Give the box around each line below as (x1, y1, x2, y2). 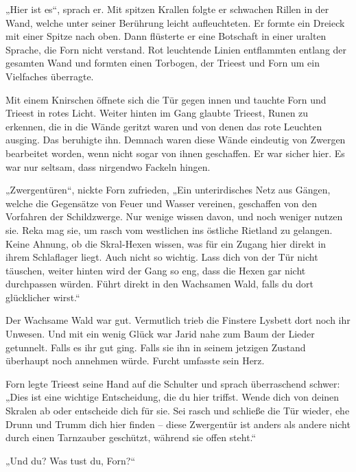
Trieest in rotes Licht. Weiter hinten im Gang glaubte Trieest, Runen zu (5, 106, 309, 120)
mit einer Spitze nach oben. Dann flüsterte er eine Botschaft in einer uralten (5, 29, 327, 43)
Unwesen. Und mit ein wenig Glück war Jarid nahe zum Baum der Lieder (5, 327, 315, 341)
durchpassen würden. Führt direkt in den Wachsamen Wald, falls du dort (5, 276, 313, 291)
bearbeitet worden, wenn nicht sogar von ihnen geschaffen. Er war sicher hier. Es (5, 145, 345, 160)
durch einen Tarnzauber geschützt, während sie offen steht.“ (5, 430, 257, 445)
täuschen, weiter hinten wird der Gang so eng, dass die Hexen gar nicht (5, 263, 306, 277)
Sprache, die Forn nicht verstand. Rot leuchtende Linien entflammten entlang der (5, 42, 347, 56)
